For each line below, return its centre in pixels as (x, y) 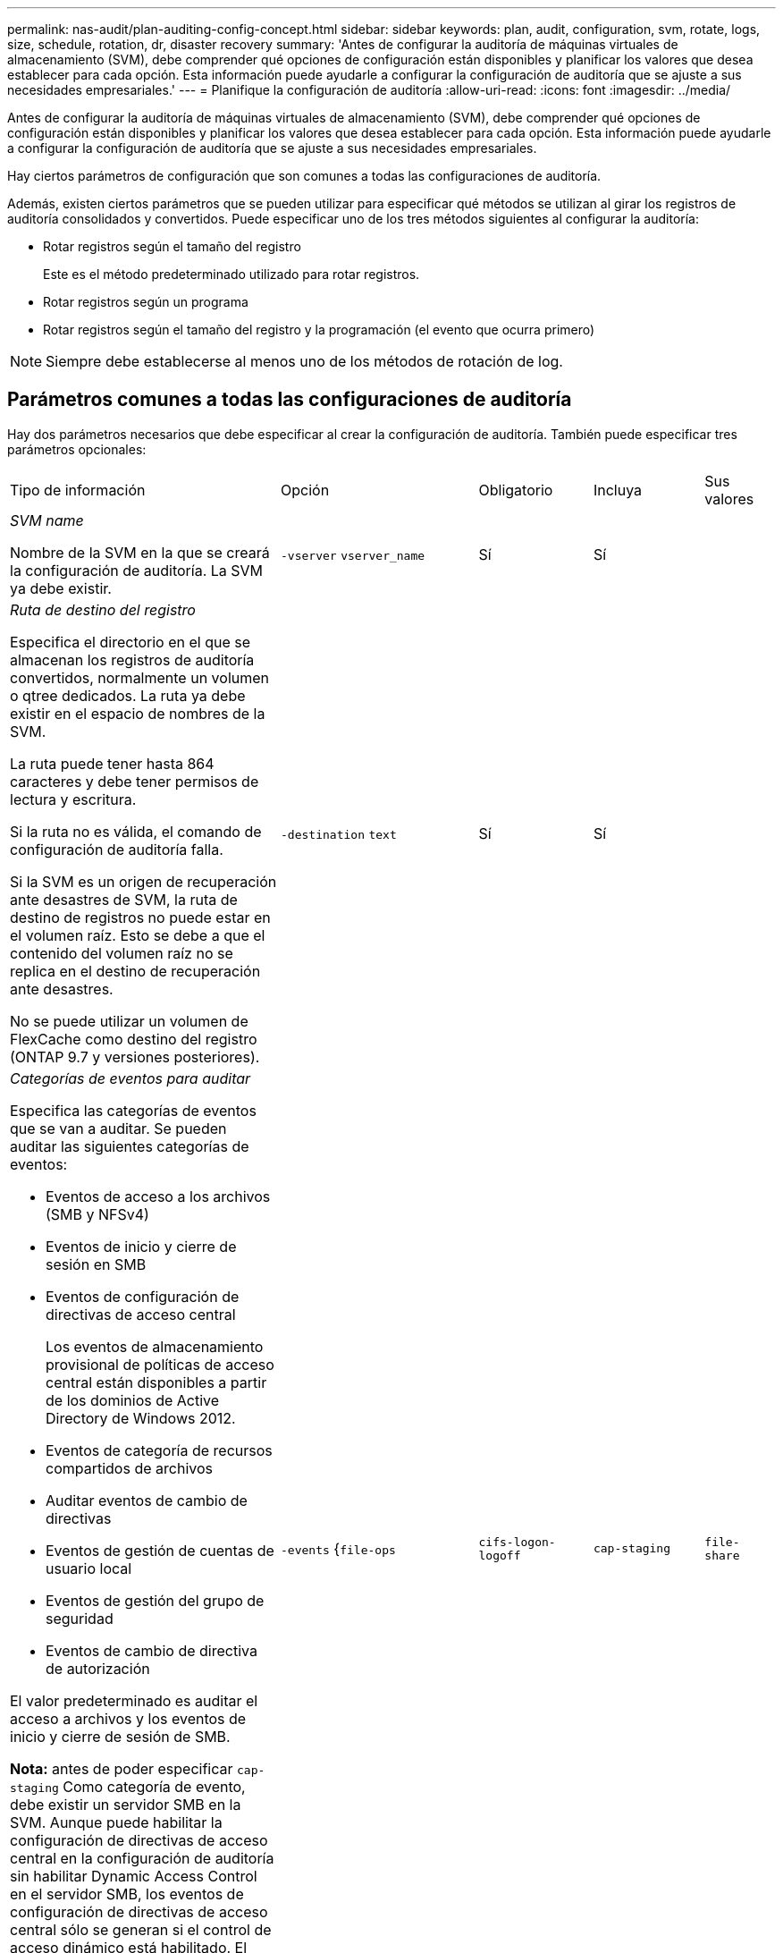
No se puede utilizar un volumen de (129, 1021)
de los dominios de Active (133, 1400)
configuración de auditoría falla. (117, 849)
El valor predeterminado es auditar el (134, 1700)
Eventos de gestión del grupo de (155, 1600)
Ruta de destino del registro (103, 609)
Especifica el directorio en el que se (130, 642)
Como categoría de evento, (154, 1786)
